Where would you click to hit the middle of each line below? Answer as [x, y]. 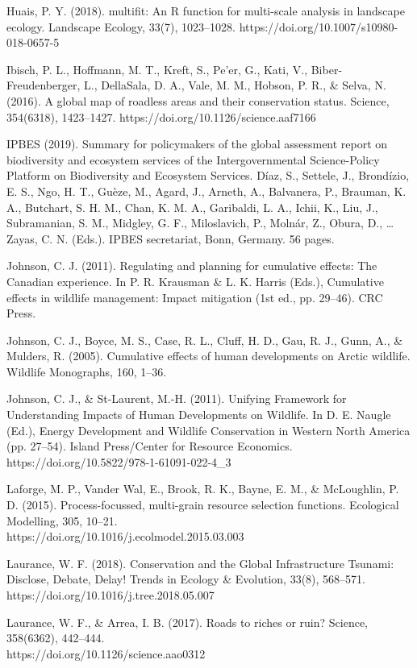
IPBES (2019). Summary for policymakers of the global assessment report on [197, 144]
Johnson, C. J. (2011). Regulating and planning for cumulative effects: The [192, 266]
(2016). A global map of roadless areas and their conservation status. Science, [198, 100]
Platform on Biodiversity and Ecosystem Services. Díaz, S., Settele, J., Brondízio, [208, 175]
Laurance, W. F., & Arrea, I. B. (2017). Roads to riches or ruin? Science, [187, 622]
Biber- [327, 69]
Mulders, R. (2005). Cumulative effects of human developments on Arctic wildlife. [208, 356]
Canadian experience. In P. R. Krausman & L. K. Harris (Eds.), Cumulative [195, 281]
